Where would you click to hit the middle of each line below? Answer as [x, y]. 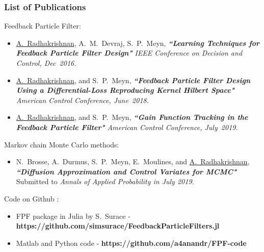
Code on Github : [32, 198]
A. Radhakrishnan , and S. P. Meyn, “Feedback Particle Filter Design [133, 80]
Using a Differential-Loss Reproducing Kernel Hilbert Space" [125, 90]
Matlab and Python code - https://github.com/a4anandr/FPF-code [131, 243]
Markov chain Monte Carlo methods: [62, 144]
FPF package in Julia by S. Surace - [73, 216]
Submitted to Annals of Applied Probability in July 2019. [105, 181]
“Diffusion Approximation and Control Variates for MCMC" [126, 171]
